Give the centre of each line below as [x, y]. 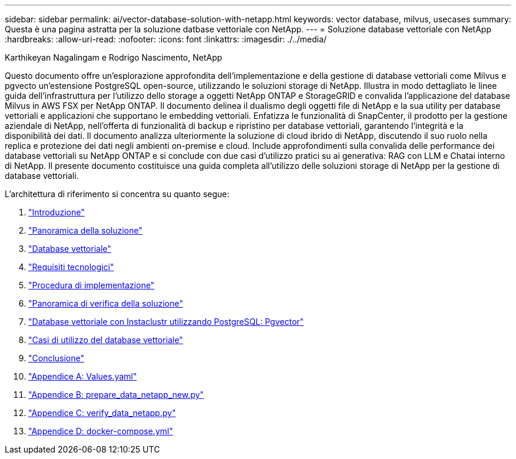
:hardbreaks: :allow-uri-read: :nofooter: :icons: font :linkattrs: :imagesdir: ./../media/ [166, 39]
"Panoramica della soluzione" [85, 230]
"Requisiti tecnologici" [71, 267]
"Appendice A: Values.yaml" [83, 376]
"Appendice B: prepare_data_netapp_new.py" [116, 395]
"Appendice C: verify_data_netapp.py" [102, 413]
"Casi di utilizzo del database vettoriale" [106, 340]
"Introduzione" [57, 212]
